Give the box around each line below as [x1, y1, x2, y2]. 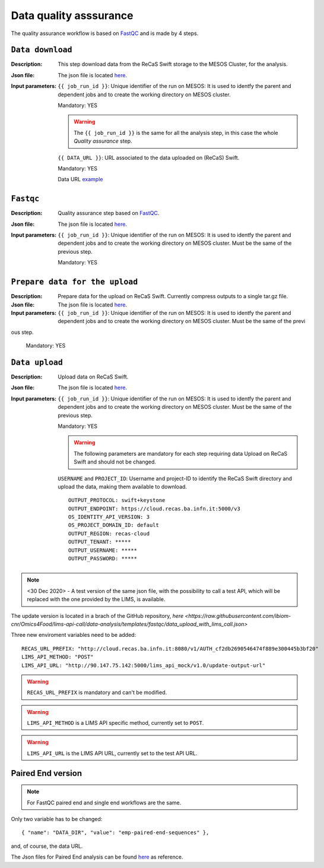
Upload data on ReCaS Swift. [58, 373, 129, 380]
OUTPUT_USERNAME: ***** [68, 547, 138, 554]
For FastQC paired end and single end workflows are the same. [27, 799, 182, 806]
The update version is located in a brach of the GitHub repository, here [11, 612, 184, 619]
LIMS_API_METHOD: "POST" [21, 654, 94, 661]
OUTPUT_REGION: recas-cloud [68, 530, 150, 537]
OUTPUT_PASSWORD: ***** [68, 555, 138, 562]
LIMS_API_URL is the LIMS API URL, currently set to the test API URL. [27, 749, 198, 757]
